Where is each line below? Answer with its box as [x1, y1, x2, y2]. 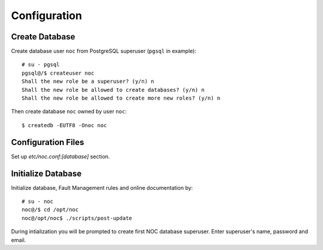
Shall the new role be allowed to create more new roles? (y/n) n [22, 95, 221, 101]
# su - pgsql [22, 61, 60, 68]
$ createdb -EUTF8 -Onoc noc [22, 122, 107, 128]
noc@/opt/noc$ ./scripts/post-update [22, 215, 133, 221]
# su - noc [22, 198, 54, 205]
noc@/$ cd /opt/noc [22, 206, 79, 213]
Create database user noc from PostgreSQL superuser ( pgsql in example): [11, 48, 197, 55]
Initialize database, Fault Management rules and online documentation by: [11, 184, 193, 191]
